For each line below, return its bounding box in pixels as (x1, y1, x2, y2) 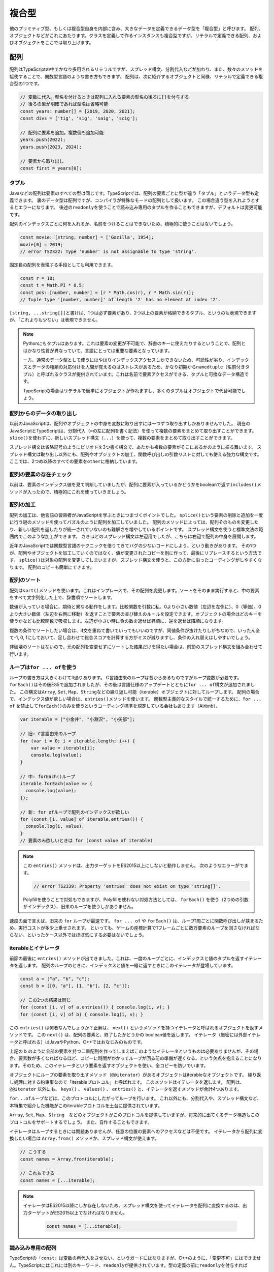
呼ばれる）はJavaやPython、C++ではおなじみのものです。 (22, 1038, 146, 1045)
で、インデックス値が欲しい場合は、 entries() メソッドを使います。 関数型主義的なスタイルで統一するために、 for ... (9, 696, 262, 702)
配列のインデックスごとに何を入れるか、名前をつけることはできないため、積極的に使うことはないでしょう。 (9, 221, 236, 227)
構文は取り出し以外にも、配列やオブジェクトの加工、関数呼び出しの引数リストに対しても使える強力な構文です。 (27, 451, 262, 457)
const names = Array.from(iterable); (20, 1156, 114, 1162)
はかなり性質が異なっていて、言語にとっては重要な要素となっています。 (23, 348, 173, 354)
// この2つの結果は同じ (20, 997, 71, 1003)
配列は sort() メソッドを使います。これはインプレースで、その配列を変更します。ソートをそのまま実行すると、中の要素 (9, 587, 260, 593)
